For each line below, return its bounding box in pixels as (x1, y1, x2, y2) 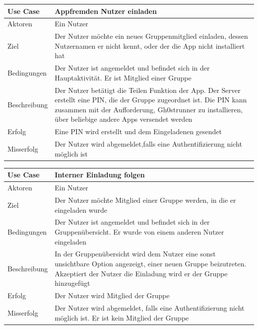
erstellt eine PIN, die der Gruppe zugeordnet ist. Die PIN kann (55, 94, 247, 105)
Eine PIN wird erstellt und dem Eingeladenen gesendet (55, 126, 222, 137)
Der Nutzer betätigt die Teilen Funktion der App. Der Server (55, 84, 241, 95)
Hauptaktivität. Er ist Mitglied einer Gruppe (55, 72, 192, 82)
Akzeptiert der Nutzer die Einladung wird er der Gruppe (55, 268, 228, 278)
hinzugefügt (55, 278, 90, 288)
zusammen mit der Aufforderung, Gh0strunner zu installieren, (55, 104, 243, 114)
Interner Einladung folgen (55, 169, 145, 180)
